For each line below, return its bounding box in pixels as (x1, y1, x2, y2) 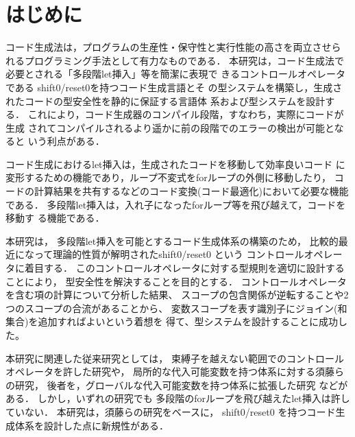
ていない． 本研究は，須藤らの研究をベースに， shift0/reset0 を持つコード (5, 404, 336, 418)
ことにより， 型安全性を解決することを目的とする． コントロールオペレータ (5, 274, 347, 288)
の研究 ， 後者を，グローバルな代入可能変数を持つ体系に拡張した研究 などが (5, 377, 348, 392)
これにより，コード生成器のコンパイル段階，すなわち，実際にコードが (27, 107, 344, 121)
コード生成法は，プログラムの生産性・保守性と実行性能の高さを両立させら (5, 40, 341, 54)
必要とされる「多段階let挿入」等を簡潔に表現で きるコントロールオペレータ (5, 67, 345, 81)
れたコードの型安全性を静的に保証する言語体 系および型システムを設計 (5, 93, 326, 108)
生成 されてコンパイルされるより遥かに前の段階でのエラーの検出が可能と (5, 120, 334, 134)
